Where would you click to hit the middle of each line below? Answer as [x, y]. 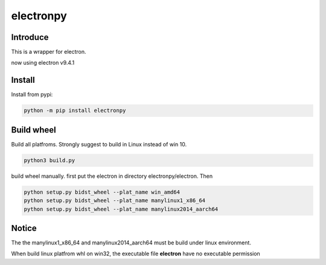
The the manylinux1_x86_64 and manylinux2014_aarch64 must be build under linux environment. [131, 243]
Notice [24, 228]
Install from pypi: [32, 94]
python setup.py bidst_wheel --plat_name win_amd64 [102, 192]
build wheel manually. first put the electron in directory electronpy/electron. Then [112, 176]
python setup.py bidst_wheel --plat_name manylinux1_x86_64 [115, 201]
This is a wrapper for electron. [49, 52]
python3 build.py [50, 160]
